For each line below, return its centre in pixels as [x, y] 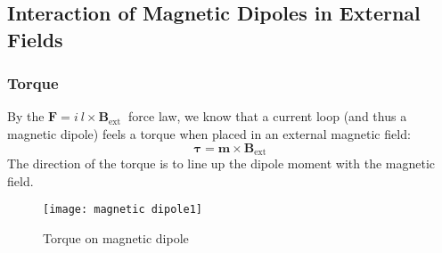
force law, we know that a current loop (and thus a [268, 116]
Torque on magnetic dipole [116, 237]
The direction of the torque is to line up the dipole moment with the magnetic [221, 163]
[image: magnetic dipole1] [123, 210]
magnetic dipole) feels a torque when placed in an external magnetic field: [209, 133]
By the [26, 116]
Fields [35, 39]
